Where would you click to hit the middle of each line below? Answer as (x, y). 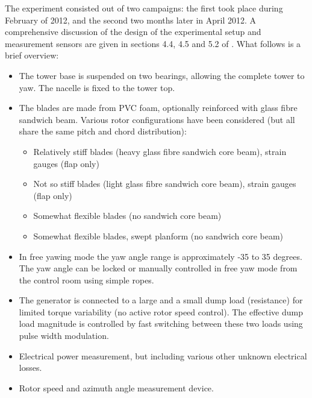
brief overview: (32, 55)
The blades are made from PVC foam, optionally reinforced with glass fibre (158, 108)
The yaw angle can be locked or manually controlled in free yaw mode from (158, 268)
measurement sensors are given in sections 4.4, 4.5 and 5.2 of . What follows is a (153, 43)
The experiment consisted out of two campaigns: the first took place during (144, 8)
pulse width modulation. (64, 336)
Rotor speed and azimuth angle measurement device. (116, 387)
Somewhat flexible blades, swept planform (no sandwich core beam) (158, 235)
